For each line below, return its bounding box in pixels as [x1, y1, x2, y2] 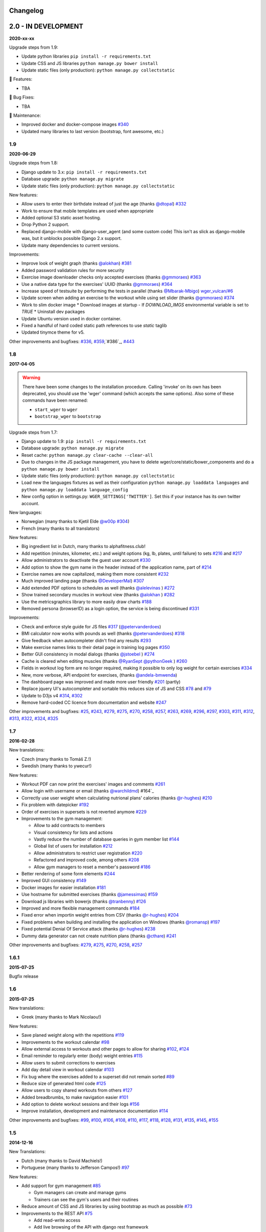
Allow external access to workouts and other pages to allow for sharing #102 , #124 [21, 1046, 189, 1052]
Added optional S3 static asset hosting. [21, 215, 101, 221]
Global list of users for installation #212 [33, 843, 113, 849]
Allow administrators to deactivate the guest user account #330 [21, 557, 151, 563]
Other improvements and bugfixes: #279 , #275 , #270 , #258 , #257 [9, 942, 142, 948]
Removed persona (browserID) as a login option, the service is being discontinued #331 [21, 605, 199, 611]
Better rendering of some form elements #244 [21, 871, 115, 877]
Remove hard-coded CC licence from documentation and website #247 [21, 700, 167, 706]
